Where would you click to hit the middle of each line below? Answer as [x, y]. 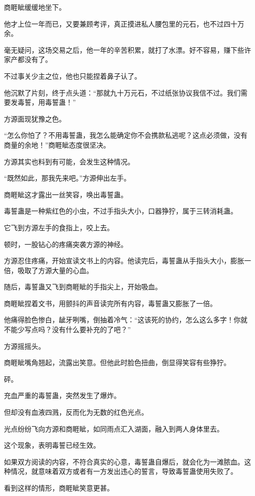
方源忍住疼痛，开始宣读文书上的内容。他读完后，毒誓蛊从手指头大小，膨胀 [124, 261]
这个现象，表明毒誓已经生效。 [52, 445]
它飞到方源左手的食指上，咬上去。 [59, 227]
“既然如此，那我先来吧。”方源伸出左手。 [67, 178]
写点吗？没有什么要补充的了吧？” [77, 329]
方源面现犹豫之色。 [35, 118]
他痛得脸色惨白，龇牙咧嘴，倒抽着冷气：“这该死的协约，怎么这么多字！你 [122, 320]
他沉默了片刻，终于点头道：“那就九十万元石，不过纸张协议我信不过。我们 [122, 92]
